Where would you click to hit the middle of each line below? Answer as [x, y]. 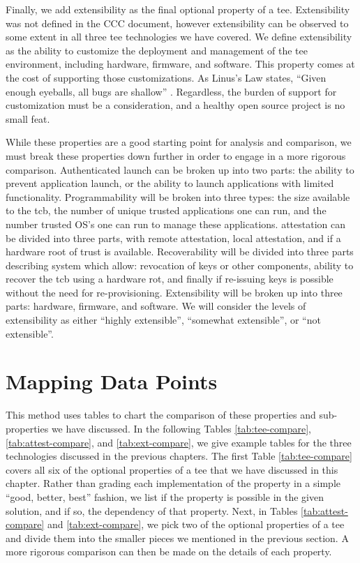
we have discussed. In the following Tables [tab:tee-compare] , [181, 428]
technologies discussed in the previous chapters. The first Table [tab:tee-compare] [179, 456]
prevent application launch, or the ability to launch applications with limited [170, 183]
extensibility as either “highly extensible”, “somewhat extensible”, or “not [163, 320]
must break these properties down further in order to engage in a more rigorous [176, 155]
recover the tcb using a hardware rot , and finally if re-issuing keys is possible [170, 279]
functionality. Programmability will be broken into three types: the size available [178, 196]
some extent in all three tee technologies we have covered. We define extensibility [179, 37]
